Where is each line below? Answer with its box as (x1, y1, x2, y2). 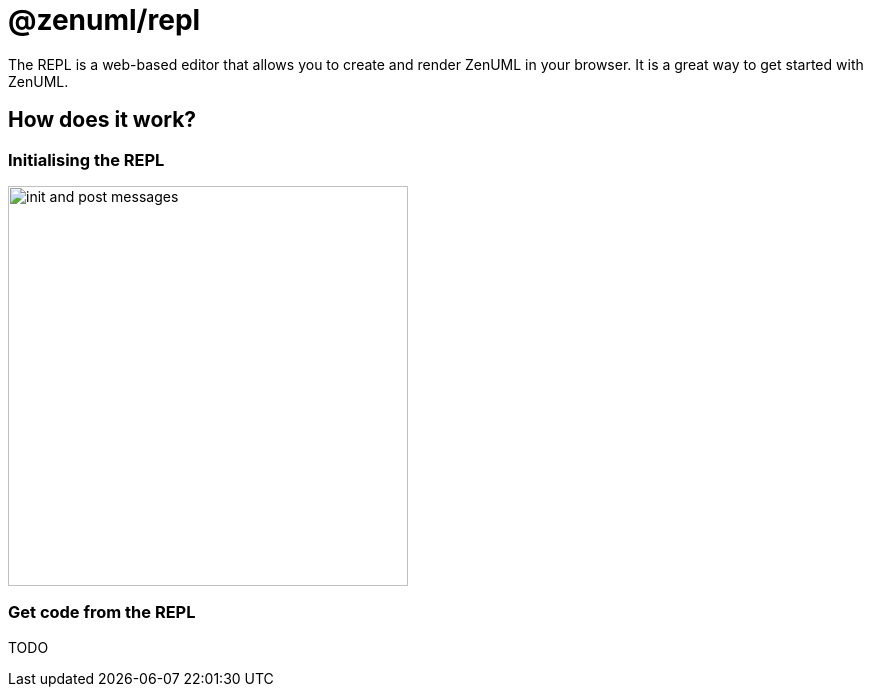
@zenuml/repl (8, 3, 201, 37)
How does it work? (8, 107, 197, 133)
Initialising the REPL (8, 149, 165, 170)
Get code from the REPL (8, 602, 196, 623)
